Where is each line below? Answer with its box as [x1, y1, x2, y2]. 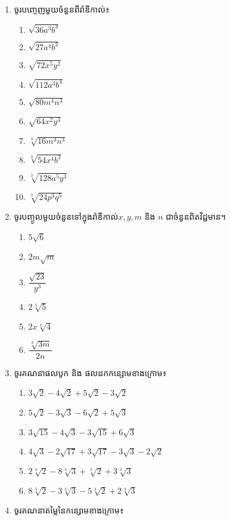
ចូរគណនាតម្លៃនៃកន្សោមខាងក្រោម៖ [14, 503, 124, 516]
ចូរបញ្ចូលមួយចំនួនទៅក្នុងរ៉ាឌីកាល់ [14, 210, 119, 223]
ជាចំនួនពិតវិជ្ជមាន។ [166, 210, 226, 223]
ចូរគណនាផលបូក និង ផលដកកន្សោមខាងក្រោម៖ [14, 366, 167, 379]
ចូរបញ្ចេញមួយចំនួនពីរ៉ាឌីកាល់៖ [14, 3, 110, 15]
